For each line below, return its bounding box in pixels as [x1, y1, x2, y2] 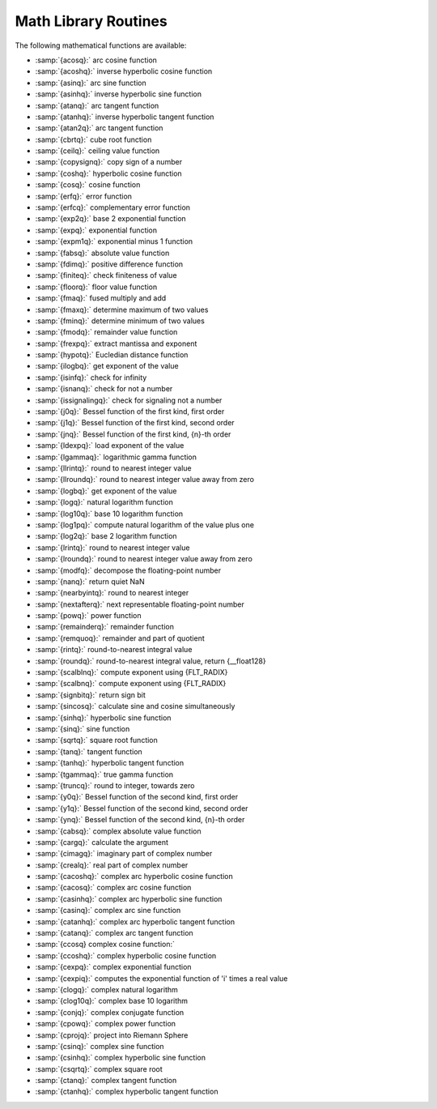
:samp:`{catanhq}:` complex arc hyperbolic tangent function [35, 916, 235, 927]
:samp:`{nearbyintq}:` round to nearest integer [35, 588, 189, 598]
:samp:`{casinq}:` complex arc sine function [35, 906, 181, 915]
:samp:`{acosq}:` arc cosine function [35, 55, 158, 65]
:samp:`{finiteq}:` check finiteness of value [35, 271, 177, 280]
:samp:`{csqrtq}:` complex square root [35, 1064, 163, 1073]
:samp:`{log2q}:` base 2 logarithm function [35, 531, 177, 541]
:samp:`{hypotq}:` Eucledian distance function [35, 350, 189, 360]
